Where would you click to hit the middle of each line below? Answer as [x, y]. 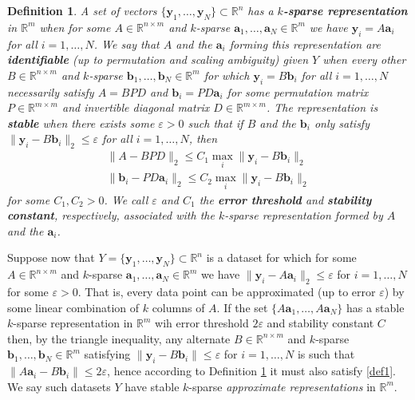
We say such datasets [59, 386]
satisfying [107, 354]
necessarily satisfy [51, 91]
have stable [152, 386]
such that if [215, 123]
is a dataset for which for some [281, 257]
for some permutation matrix [298, 91]
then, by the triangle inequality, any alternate [119, 338]
